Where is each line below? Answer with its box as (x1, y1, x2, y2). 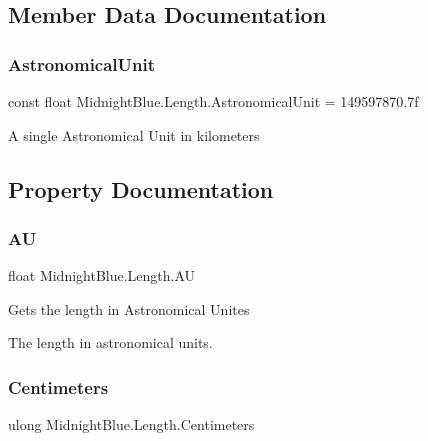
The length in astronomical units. (8, 332, 213, 353)
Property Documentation (8, 173, 274, 204)
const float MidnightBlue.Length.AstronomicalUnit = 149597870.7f (8, 91, 419, 111)
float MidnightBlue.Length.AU (8, 265, 196, 286)
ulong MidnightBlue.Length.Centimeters (8, 414, 255, 435)
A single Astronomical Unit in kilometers (8, 124, 260, 145)
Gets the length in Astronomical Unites (8, 298, 250, 319)
